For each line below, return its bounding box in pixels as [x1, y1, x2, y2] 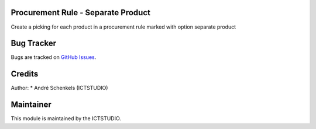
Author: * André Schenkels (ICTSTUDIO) [11, 85, 108, 92]
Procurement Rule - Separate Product [11, 8, 150, 18]
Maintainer [11, 100, 52, 110]
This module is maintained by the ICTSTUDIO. [11, 115, 121, 122]
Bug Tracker [11, 39, 57, 48]
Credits [11, 69, 39, 79]
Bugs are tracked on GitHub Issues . [11, 54, 97, 61]
